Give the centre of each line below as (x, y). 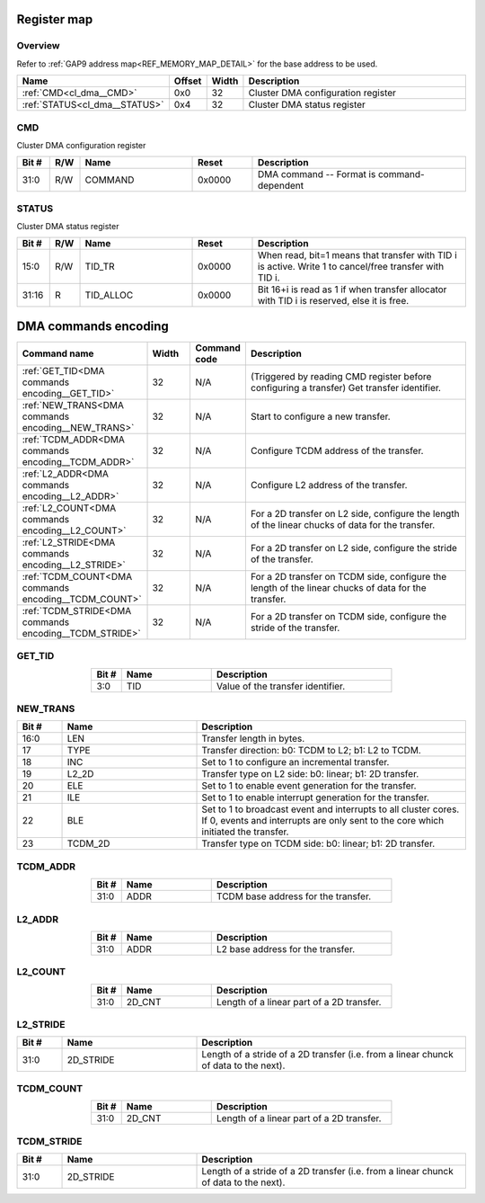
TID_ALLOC (109, 295)
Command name (58, 353)
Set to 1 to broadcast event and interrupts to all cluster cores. (331, 809)
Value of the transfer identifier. (281, 686)
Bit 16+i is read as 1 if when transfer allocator (352, 290)
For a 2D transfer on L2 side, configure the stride (354, 548)
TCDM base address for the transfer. (294, 896)
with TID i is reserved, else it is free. (333, 301)
